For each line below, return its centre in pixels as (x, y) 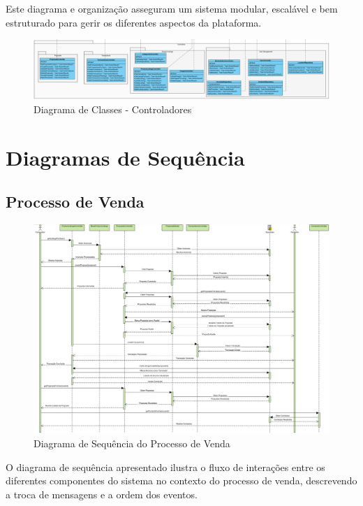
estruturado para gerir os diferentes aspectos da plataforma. (134, 22)
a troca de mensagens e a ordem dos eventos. (102, 494)
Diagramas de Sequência (125, 157)
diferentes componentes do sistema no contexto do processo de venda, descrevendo (181, 480)
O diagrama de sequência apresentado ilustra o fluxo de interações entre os (165, 467)
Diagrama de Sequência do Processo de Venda (132, 443)
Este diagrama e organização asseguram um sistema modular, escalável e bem (172, 8)
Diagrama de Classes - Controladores (113, 109)
